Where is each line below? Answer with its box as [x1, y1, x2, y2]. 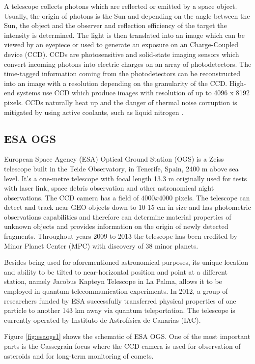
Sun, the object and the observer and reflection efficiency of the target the [4, 20, 227, 30]
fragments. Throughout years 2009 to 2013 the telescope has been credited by [4, 231, 237, 241]
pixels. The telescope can [174, 192, 250, 202]
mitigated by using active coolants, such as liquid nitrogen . [4, 107, 184, 117]
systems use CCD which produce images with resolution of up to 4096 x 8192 [17, 87, 250, 98]
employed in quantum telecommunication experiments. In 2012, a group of [4, 286, 228, 296]
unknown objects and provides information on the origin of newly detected [4, 221, 228, 231]
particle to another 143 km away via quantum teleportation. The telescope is [4, 305, 235, 315]
